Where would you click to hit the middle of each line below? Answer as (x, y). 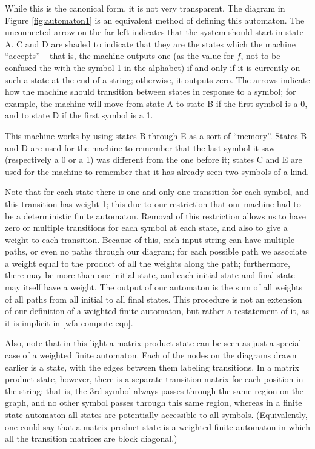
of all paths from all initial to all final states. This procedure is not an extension (154, 299)
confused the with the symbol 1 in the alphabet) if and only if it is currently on (153, 67)
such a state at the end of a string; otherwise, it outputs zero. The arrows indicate (157, 79)
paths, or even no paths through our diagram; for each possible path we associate (156, 251)
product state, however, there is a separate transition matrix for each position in (154, 379)
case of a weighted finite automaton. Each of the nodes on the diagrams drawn (151, 355)
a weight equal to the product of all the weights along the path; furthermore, (148, 263)
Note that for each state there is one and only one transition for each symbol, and (157, 192)
